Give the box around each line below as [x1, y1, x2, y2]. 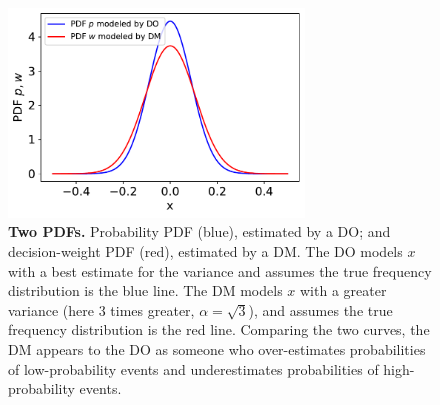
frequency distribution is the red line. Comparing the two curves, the [8, 319, 430, 340]
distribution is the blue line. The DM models [8, 280, 283, 301]
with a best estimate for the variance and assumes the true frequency [8, 260, 432, 281]
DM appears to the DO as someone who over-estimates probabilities [8, 338, 426, 359]
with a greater [300, 280, 387, 301]
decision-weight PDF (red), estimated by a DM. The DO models [8, 241, 403, 262]
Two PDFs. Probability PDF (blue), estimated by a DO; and [8, 221, 391, 242]
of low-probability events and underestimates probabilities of [8, 358, 379, 379]
